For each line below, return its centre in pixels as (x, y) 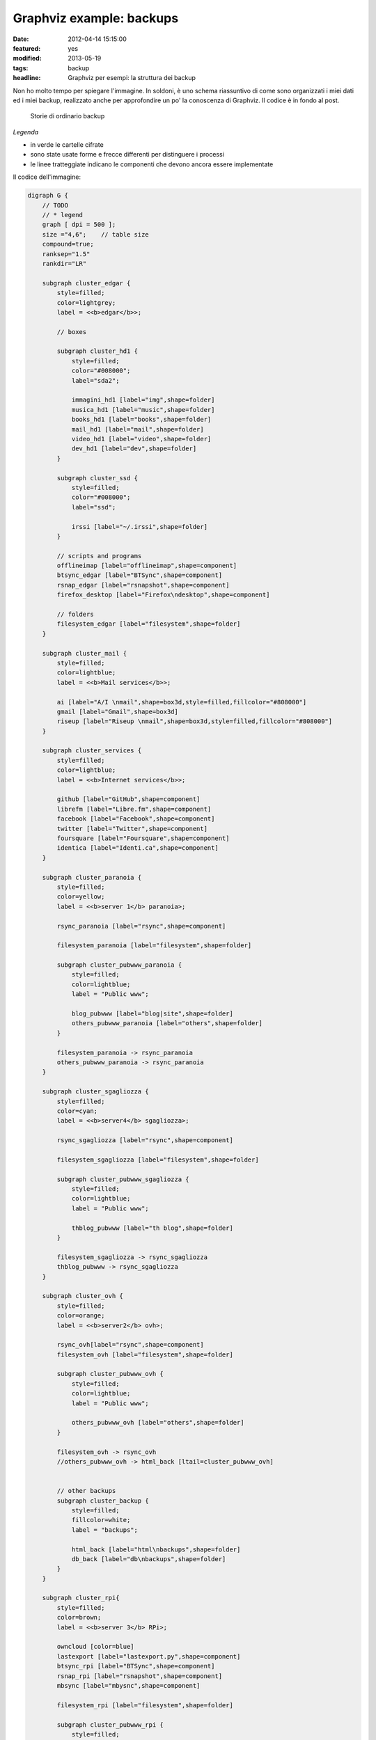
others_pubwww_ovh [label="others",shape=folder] (158, 1423)
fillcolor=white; (101, 1520)
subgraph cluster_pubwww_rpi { (110, 1725)
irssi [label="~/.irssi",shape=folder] (140, 527)
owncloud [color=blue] (96, 1647)
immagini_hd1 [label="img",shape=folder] (143, 400)
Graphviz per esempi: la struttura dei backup (132, 78)
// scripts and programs (99, 556)
